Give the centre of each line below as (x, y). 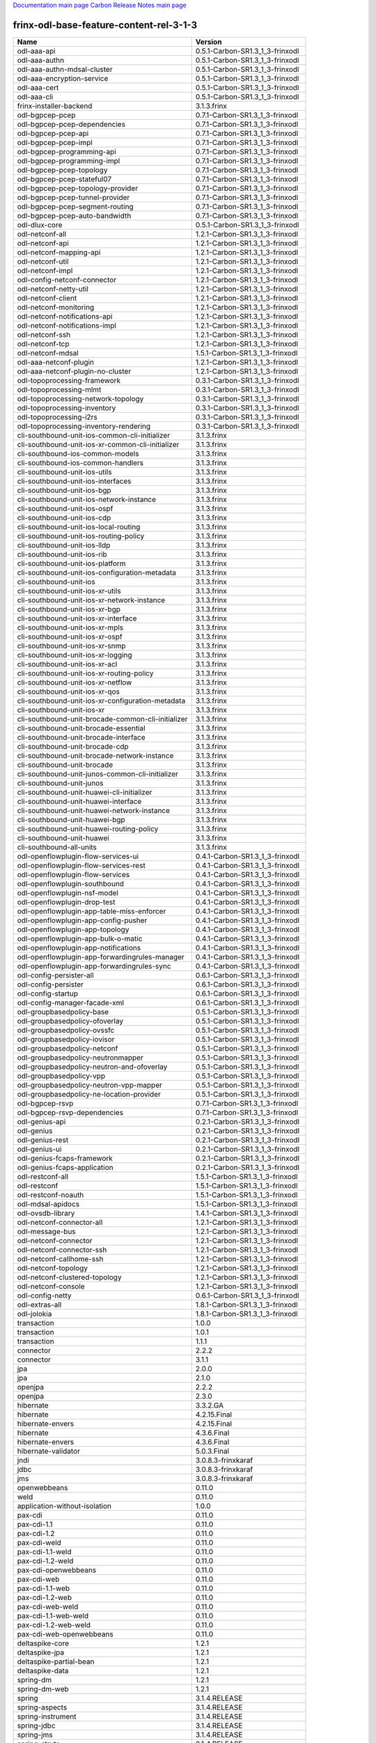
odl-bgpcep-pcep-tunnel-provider (73, 197)
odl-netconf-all (41, 234)
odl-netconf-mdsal (48, 353)
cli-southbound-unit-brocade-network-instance (95, 755)
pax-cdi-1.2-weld (45, 1560)
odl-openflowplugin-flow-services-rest (81, 865)
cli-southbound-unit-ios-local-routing (79, 526)
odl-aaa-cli (35, 96)
